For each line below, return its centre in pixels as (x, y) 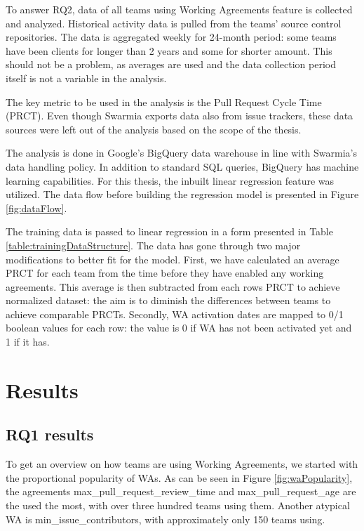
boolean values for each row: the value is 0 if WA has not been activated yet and (179, 328)
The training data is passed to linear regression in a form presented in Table (169, 231)
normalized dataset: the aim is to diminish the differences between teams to (168, 300)
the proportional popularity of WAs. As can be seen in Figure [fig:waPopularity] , (179, 477)
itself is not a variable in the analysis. (86, 78)
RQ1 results (50, 434)
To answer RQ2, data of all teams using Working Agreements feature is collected (179, 9)
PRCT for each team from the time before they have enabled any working (165, 273)
